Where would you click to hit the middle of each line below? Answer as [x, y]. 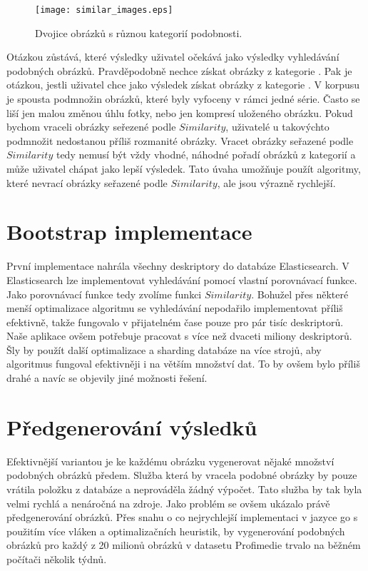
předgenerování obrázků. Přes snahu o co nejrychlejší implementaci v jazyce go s [182, 517]
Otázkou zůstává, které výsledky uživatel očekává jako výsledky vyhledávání [173, 57]
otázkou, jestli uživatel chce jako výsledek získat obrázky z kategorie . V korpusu [183, 85]
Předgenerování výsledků [132, 426]
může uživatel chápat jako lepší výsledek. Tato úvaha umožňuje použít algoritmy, [184, 168]
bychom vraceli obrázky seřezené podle [91, 127]
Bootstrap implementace [129, 232]
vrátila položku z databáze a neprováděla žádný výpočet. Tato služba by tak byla [184, 489]
